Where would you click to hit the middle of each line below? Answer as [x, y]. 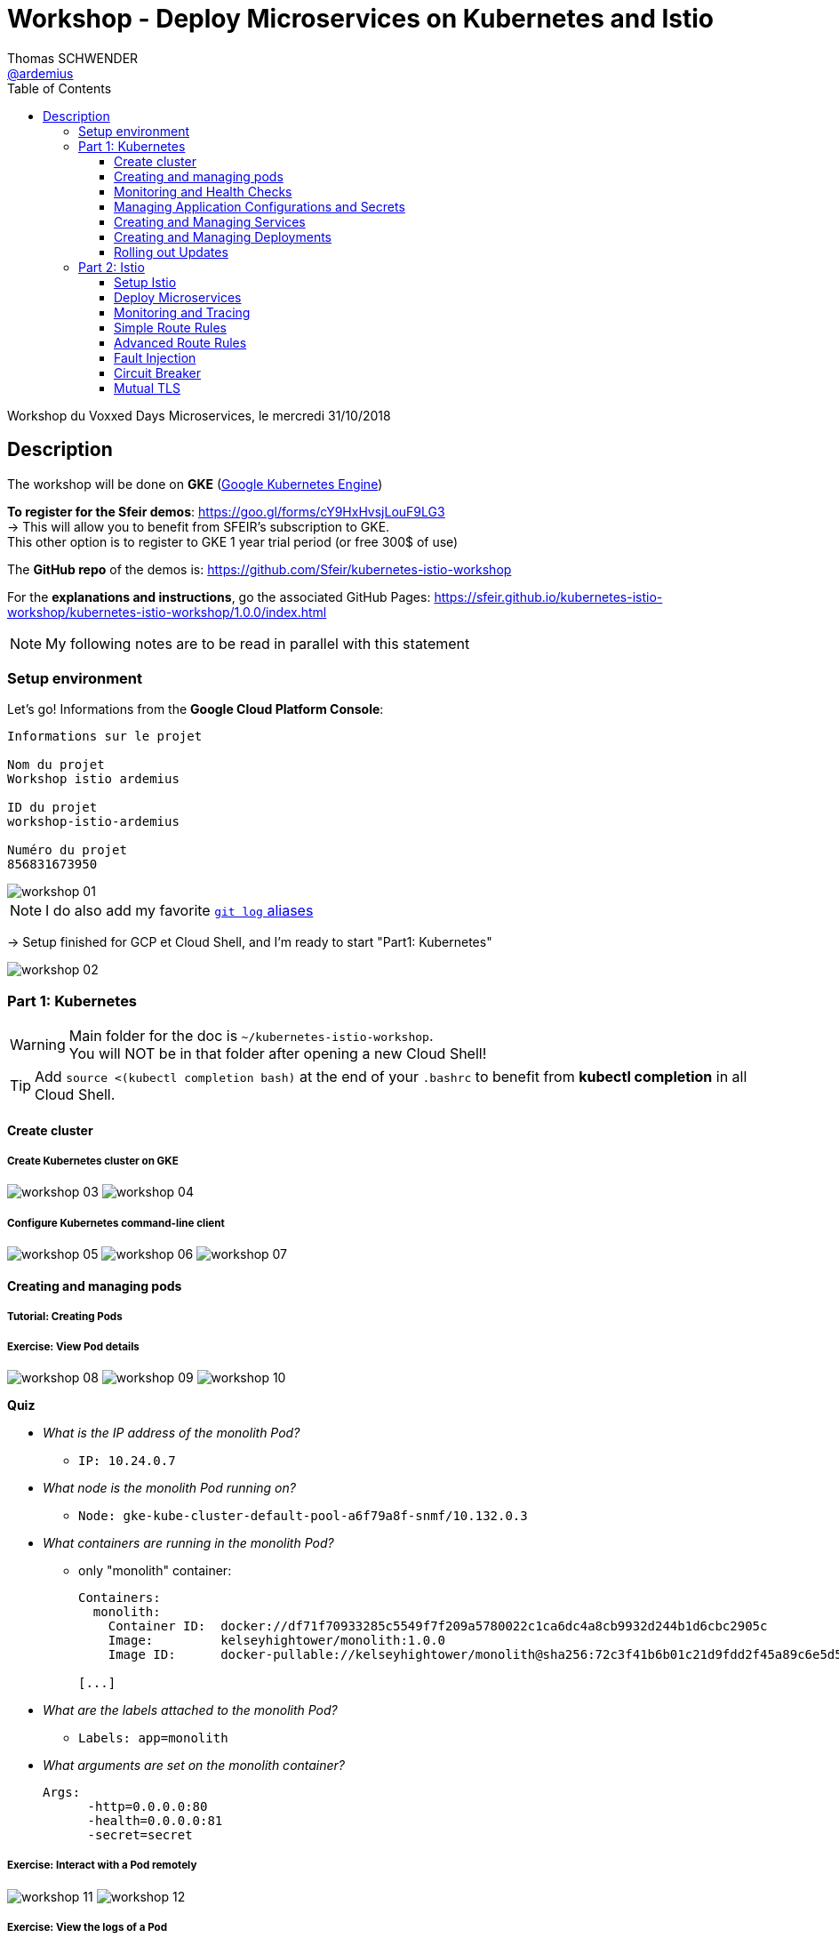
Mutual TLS [147, 388]
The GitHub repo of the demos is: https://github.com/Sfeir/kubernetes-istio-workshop [260, 569]
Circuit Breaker [157, 372]
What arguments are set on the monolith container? [194, 1766]
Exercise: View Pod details [73, 1346]
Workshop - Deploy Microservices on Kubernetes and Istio [360, 19]
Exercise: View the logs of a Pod [87, 1928]
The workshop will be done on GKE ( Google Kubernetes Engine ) [195, 484]
